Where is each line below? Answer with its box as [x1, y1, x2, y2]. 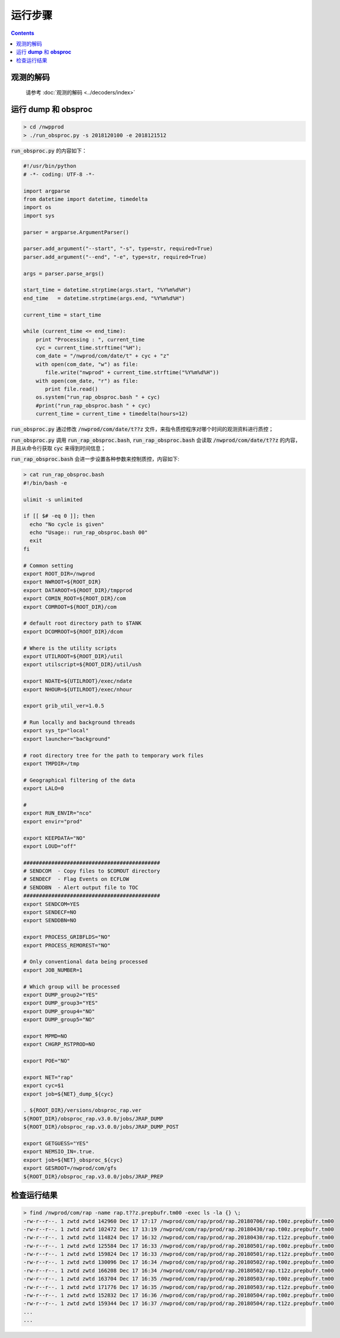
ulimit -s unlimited [23, 496, 82, 503]
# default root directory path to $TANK [23, 620, 141, 627]
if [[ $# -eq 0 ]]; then [23, 513, 95, 519]
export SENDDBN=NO [23, 917, 77, 924]
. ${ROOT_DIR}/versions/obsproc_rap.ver [23, 1107, 141, 1114]
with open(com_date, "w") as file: [35, 360, 138, 368]
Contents [11, 29, 35, 37]
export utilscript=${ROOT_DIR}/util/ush [23, 661, 141, 668]
